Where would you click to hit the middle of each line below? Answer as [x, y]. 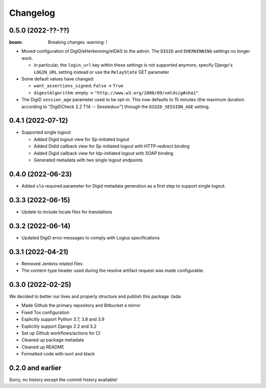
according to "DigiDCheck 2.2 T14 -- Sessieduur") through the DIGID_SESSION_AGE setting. [116, 107]
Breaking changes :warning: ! [78, 42]
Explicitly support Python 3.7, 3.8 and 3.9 [63, 319]
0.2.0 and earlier [35, 368]
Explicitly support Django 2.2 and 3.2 [59, 326]
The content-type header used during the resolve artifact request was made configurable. [113, 271]
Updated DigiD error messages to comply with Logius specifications [91, 237]
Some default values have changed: [58, 79]
